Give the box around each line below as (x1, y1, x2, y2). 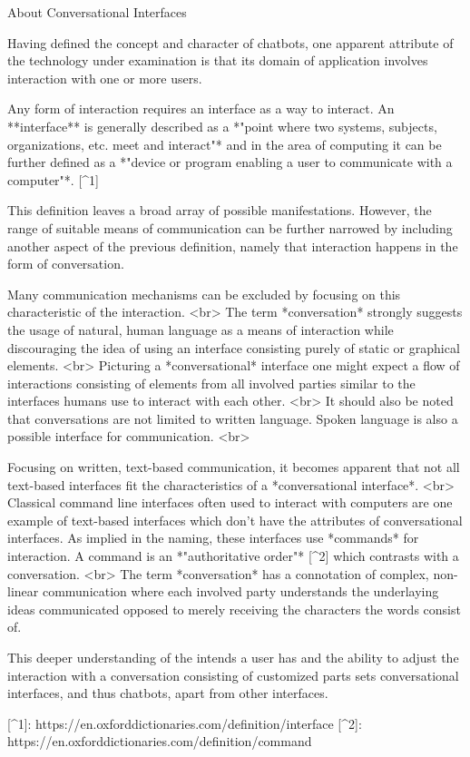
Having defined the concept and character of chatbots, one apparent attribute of (7, 33, 454, 52)
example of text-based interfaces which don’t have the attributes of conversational (7, 510, 463, 529)
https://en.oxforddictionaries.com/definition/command (7, 732, 312, 751)
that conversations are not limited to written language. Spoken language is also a (7, 408, 458, 428)
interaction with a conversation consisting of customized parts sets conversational (7, 665, 459, 684)
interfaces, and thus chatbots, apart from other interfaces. (7, 683, 328, 703)
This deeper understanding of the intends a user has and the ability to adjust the (7, 648, 459, 666)
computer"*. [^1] (7, 170, 99, 189)
